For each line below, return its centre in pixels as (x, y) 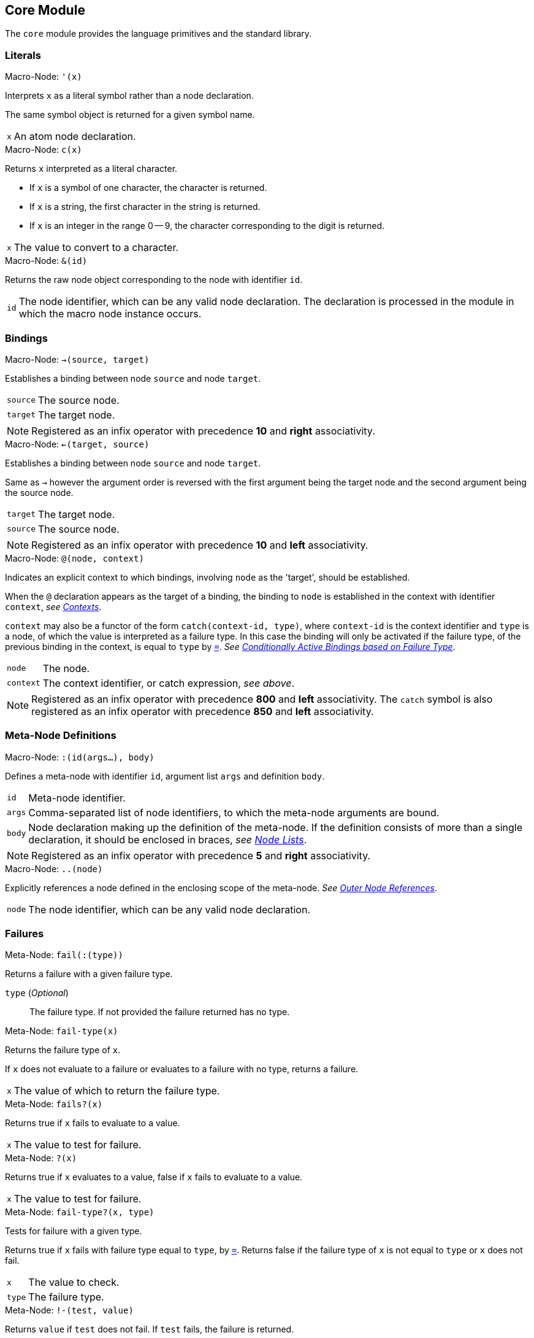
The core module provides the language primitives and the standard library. (158, 34)
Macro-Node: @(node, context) (74, 558)
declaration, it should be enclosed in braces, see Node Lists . (168, 839)
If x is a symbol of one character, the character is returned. (148, 188)
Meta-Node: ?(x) (41, 1158)
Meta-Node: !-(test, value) (69, 1310)
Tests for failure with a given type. (74, 1231)
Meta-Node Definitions (61, 736)
